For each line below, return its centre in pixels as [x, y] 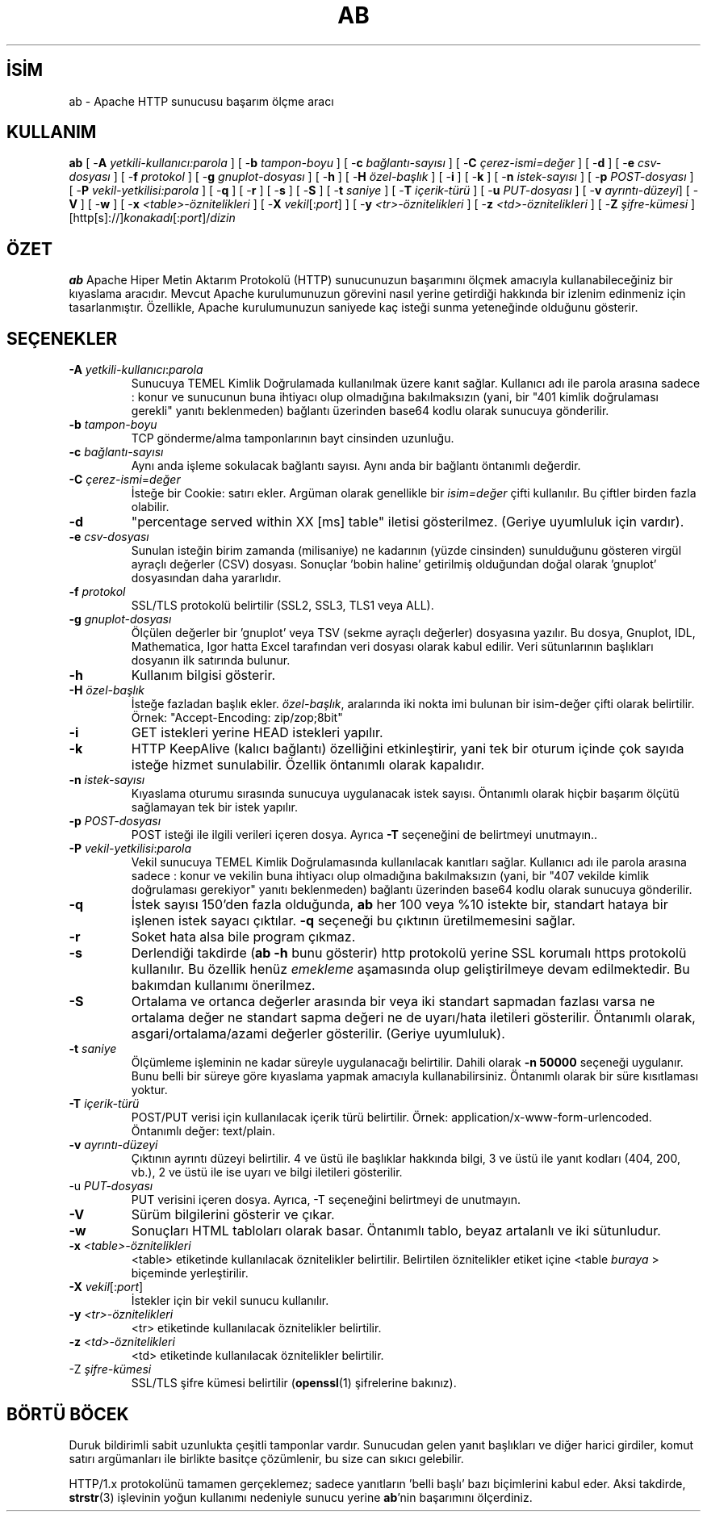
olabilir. [150, 507]
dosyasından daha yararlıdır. [206, 578]
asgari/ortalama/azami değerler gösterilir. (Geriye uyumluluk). [318, 1034]
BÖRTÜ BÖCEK [68, 1414]
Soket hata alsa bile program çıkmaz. [243, 937]
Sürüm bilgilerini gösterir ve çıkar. [233, 1215]
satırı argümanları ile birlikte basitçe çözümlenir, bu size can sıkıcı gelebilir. [266, 1458]
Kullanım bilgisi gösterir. [203, 675]
